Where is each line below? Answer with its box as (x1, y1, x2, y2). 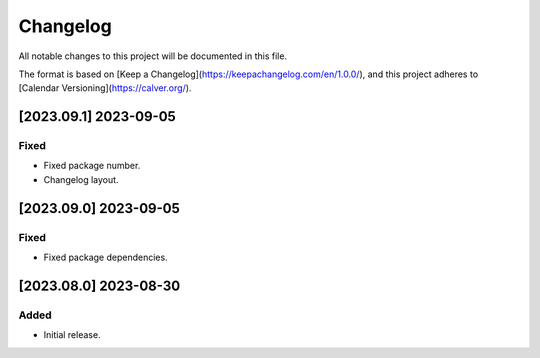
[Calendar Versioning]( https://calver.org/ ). (18, 82, 192, 94)
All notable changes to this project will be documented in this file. (18, 50, 288, 62)
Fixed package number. (43, 160, 141, 172)
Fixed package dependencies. (43, 251, 169, 264)
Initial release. (43, 329, 101, 341)
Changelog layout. (43, 173, 119, 185)
